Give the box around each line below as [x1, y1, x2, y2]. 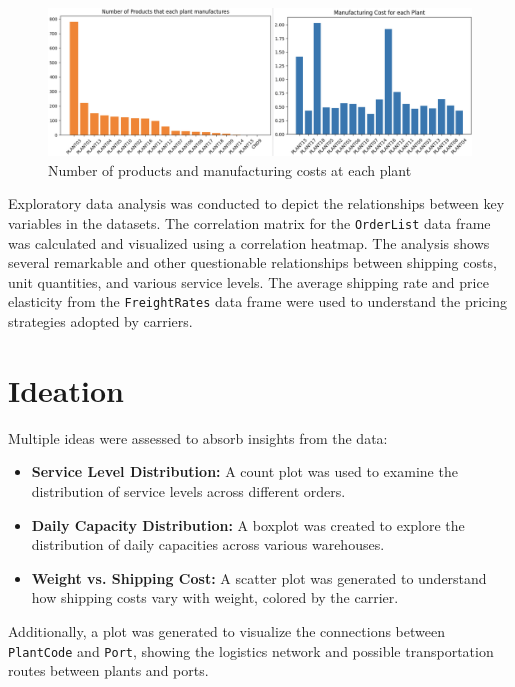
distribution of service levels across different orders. [31, 481, 346, 502]
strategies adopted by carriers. [8, 311, 193, 332]
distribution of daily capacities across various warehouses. [31, 534, 385, 555]
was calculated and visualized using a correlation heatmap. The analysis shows [8, 232, 490, 253]
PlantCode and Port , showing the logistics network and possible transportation [8, 640, 494, 661]
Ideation [8, 369, 124, 410]
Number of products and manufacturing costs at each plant [48, 159, 412, 180]
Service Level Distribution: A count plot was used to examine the [31, 461, 458, 482]
